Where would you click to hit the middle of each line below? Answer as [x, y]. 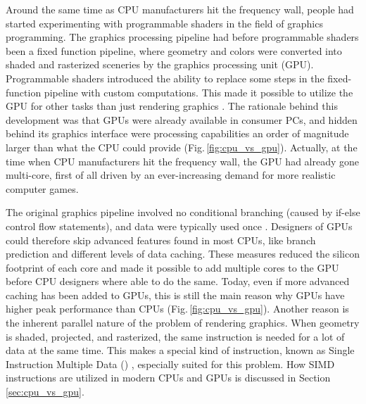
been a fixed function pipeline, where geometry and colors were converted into [174, 50]
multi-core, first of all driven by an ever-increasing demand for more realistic [171, 175]
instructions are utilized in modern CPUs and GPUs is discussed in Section [168, 378]
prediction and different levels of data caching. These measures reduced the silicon [183, 254]
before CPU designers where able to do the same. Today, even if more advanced [178, 281]
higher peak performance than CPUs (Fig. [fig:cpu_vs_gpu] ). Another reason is [177, 309]
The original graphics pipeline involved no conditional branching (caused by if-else [183, 212]
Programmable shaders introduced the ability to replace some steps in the [165, 78]
